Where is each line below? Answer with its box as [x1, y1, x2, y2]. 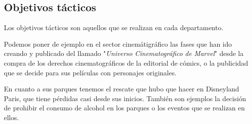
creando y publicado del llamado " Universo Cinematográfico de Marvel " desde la [4, 48, 244, 58]
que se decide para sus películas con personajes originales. [4, 67, 177, 77]
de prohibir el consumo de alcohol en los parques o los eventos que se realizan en [4, 103, 245, 113]
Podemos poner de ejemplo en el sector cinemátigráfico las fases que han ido [4, 38, 232, 49]
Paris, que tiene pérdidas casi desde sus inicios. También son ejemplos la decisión [4, 93, 246, 103]
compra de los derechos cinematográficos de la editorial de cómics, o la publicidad [4, 57, 249, 68]
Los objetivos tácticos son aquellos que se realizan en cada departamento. [4, 22, 224, 33]
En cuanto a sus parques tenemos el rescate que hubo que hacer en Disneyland [4, 84, 239, 94]
